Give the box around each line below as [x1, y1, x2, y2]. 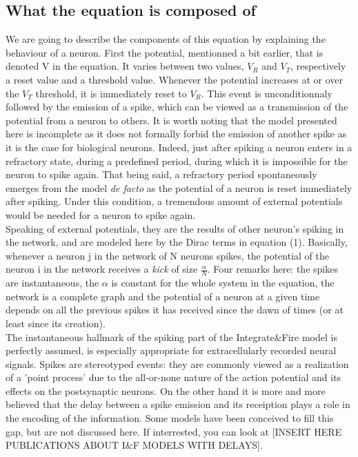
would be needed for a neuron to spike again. [6, 207, 196, 222]
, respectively [290, 59, 346, 73]
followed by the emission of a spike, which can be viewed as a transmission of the [6, 99, 348, 114]
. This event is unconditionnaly [201, 86, 332, 100]
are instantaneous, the [6, 275, 99, 290]
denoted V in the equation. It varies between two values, [6, 59, 244, 73]
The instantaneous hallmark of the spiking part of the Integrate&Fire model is [6, 329, 337, 344]
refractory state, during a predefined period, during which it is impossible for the [6, 153, 348, 168]
